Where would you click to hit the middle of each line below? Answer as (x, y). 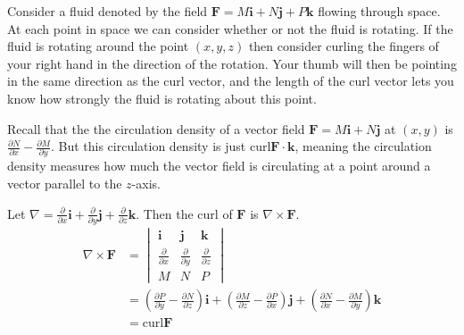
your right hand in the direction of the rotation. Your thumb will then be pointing (232, 63)
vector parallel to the (65, 184)
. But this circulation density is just (148, 146)
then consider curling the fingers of (344, 46)
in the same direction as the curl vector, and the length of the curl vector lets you (231, 81)
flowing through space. (379, 11)
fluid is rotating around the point (98, 46)
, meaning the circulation (363, 146)
